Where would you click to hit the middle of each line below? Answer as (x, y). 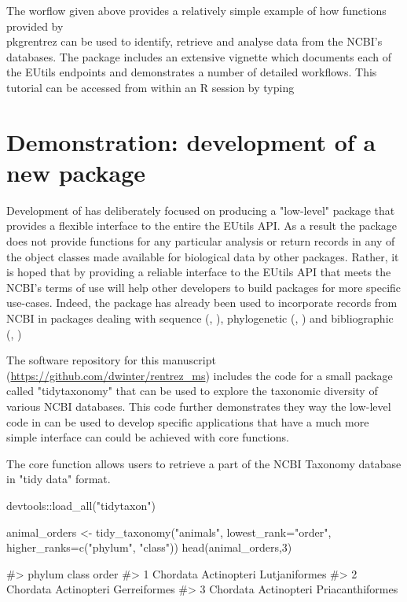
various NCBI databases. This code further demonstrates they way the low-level (199, 406)
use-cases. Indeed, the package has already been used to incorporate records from (202, 303)
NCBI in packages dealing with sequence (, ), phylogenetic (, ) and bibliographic (200, 318)
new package (76, 172)
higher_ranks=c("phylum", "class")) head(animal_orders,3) (149, 547)
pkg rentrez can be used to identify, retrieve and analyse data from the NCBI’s (194, 41)
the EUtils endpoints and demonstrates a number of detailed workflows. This (192, 72)
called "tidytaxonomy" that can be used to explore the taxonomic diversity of (192, 391)
